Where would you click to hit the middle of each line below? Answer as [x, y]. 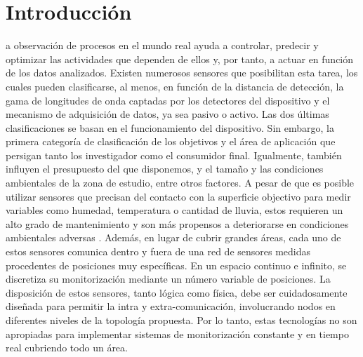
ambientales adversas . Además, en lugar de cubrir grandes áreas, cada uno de [173, 237]
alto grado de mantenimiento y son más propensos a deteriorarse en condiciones [177, 223]
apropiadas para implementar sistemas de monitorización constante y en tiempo [177, 334]
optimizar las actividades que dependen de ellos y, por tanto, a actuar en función [180, 59]
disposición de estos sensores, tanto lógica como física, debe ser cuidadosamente [177, 292]
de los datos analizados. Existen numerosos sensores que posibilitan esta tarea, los [182, 73]
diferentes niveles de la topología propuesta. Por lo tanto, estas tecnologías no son [181, 320]
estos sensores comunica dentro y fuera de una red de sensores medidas [158, 251]
